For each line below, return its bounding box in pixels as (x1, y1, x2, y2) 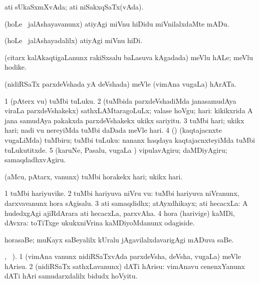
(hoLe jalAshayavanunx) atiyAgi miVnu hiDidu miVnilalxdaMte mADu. (5, 18, 229, 29)
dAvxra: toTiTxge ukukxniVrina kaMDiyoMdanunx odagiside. (5, 217, 195, 228)
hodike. (5, 62, 27, 72)
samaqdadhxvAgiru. (5, 154, 66, 165)
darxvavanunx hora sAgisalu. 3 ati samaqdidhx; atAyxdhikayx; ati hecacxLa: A (5, 197, 248, 208)
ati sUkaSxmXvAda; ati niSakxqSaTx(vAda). (5, 2, 144, 12)
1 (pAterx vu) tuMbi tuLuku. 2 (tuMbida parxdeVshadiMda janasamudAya (5, 95, 236, 106)
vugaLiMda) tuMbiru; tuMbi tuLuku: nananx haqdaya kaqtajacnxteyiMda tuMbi (5, 134, 255, 145)
